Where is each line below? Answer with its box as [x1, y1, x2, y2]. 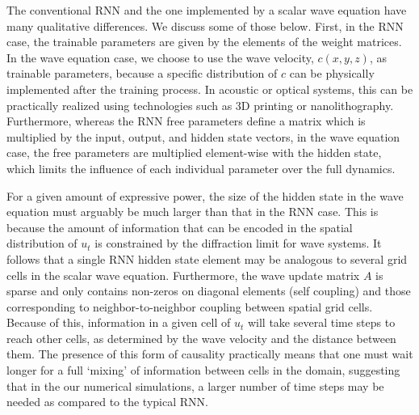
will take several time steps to [247, 314, 396, 331]
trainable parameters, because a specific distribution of [6, 65, 278, 82]
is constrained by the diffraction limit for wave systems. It [94, 235, 382, 252]
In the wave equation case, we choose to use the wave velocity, [6, 49, 314, 66]
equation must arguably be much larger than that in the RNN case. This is [6, 203, 379, 220]
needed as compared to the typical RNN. [6, 393, 208, 410]
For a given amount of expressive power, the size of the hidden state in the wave [6, 187, 404, 204]
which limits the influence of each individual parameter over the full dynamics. [6, 159, 396, 176]
